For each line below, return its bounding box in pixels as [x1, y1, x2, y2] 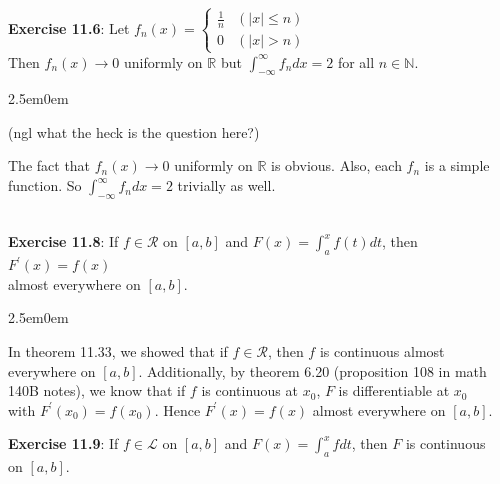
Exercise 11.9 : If [8, 433, 119, 454]
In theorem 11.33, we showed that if [8, 341, 228, 362]
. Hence [154, 399, 201, 420]
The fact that [8, 155, 91, 176]
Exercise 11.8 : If [8, 231, 119, 252]
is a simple [424, 155, 490, 176]
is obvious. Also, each [271, 155, 402, 176]
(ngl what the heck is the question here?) [8, 121, 260, 142]
